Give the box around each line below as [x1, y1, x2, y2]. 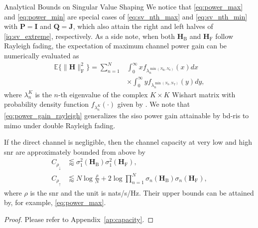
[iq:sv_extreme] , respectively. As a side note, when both [4, 30, 175, 41]
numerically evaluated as [4, 50, 79, 60]
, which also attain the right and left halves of [73, 21, 213, 31]
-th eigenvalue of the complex [58, 89, 148, 99]
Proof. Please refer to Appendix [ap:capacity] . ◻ [4, 214, 154, 224]
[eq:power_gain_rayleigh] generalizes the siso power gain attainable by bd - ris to [4, 110, 249, 120]
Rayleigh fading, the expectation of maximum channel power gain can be [4, 40, 227, 51]
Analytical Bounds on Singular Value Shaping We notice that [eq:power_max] [4, 1, 243, 11]
